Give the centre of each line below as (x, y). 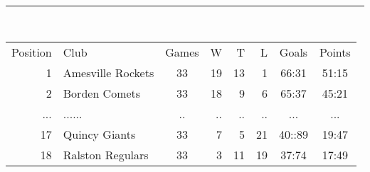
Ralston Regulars (106, 154)
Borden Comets (102, 93)
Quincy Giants (99, 134)
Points (335, 52)
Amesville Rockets (109, 72)
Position (32, 52)
